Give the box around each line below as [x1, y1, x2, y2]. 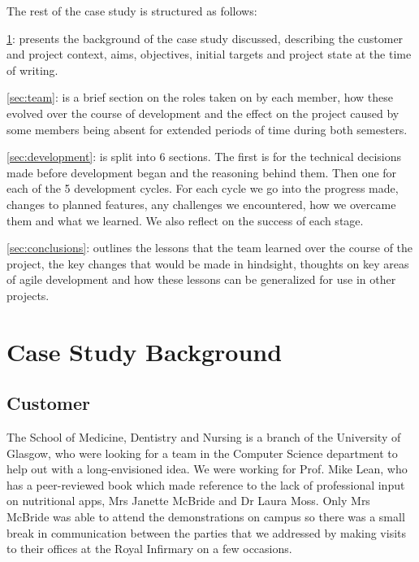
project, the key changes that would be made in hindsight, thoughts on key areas [6, 255, 409, 272]
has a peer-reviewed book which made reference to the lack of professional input [6, 476, 405, 493]
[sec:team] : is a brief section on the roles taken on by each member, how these [6, 89, 394, 106]
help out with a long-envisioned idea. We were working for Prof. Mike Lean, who [6, 460, 408, 477]
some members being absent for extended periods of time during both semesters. [6, 120, 408, 137]
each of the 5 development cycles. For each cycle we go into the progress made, [6, 180, 399, 197]
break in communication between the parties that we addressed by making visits [6, 524, 407, 541]
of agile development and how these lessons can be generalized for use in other [6, 271, 396, 288]
